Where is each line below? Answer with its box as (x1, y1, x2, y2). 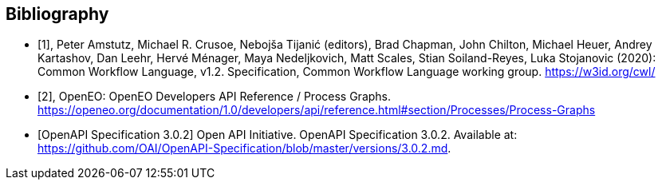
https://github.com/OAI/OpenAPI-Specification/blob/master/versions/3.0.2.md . (37, 141, 451, 156)
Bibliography (6, 4, 109, 24)
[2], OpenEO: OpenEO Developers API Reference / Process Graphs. (37, 89, 392, 104)
